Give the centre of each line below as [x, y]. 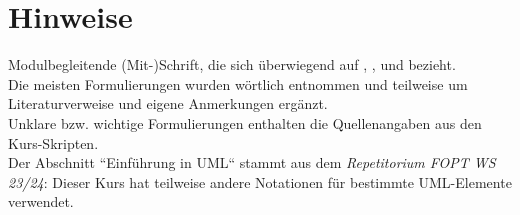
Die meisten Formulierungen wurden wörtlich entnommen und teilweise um [238, 83]
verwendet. [41, 201]
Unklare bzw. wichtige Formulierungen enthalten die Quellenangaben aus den [245, 122]
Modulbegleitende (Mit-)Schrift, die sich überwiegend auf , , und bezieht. [232, 64]
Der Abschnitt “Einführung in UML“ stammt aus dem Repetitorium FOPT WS [252, 162]
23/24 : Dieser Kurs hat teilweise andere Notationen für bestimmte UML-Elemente [260, 181]
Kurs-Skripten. [53, 142]
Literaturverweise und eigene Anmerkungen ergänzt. [168, 103]
